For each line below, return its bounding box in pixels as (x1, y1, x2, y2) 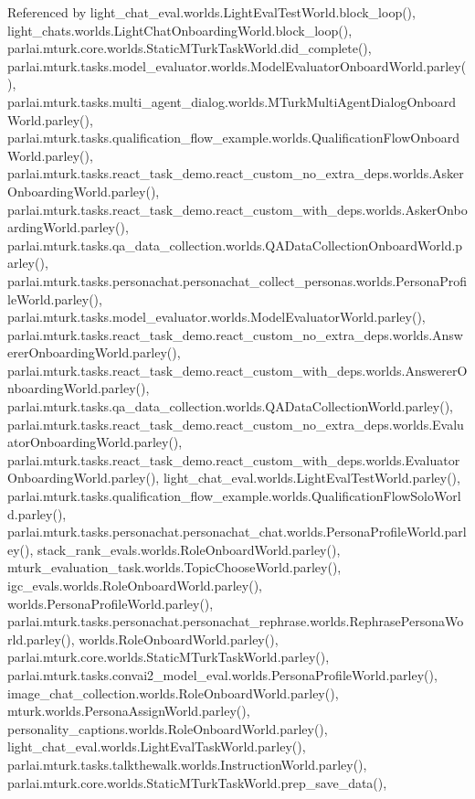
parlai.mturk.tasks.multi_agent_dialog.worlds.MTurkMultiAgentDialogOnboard (7, 91, 457, 111)
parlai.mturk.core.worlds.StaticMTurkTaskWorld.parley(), (7, 647, 330, 666)
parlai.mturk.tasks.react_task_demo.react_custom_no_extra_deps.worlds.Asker (7, 164, 464, 183)
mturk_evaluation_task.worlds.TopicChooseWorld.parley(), (7, 558, 342, 577)
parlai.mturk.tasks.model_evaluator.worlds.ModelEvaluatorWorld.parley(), (7, 307, 426, 326)
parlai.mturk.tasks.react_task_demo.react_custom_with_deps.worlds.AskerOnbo (7, 199, 468, 218)
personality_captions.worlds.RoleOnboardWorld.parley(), (7, 719, 328, 738)
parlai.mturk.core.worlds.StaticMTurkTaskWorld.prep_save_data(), (7, 772, 387, 792)
